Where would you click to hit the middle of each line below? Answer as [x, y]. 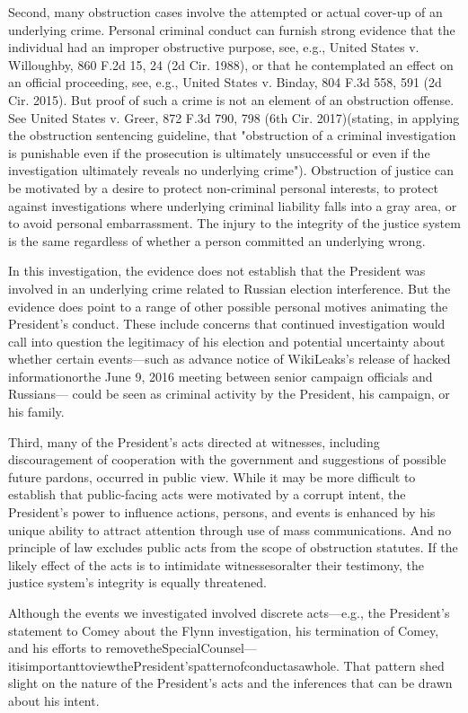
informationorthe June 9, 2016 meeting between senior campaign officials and [221, 376]
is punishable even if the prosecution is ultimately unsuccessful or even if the [219, 152]
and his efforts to [55, 648]
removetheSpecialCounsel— [181, 648]
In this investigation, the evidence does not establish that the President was [217, 271]
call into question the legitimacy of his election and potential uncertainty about [227, 341]
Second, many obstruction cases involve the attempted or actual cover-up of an [225, 12]
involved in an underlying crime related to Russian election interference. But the [230, 288]
